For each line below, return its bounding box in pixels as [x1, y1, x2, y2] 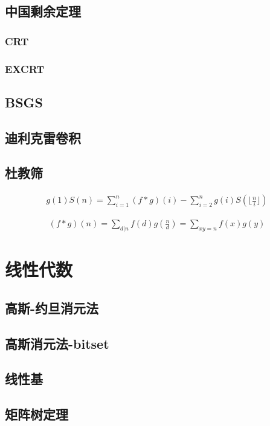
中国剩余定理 [5, 2, 81, 21]
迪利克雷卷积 [5, 128, 81, 147]
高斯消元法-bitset [5, 334, 109, 352]
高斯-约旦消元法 [5, 298, 99, 317]
